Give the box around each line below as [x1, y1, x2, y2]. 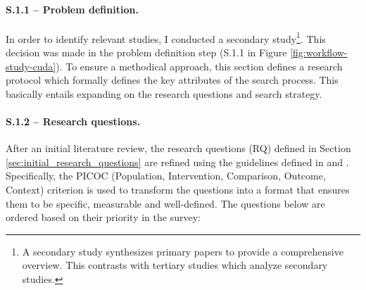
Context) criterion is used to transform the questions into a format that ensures [6, 182, 350, 196]
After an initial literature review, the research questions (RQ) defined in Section [6, 141, 351, 156]
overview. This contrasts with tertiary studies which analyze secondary [22, 258, 328, 272]
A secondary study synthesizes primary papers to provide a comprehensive [22, 244, 343, 258]
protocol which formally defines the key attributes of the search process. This [6, 72, 339, 87]
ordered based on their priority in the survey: [6, 210, 201, 225]
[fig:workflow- [290, 45, 348, 60]
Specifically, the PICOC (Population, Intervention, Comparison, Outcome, [6, 168, 326, 183]
